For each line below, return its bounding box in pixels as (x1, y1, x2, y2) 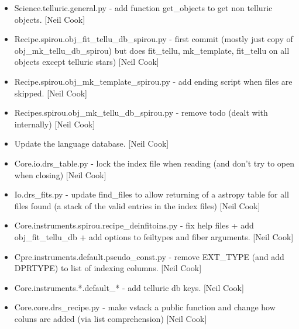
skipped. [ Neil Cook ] (14, 86, 87, 99)
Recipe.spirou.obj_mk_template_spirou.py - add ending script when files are (14, 75, 293, 87)
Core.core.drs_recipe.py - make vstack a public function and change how (14, 301, 276, 313)
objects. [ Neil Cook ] (14, 13, 85, 25)
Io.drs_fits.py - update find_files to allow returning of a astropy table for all (14, 188, 289, 200)
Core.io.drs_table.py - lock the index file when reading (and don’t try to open (14, 157, 295, 169)
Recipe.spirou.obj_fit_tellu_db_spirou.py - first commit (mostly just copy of (14, 33, 293, 45)
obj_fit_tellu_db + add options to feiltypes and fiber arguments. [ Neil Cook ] (14, 230, 294, 243)
